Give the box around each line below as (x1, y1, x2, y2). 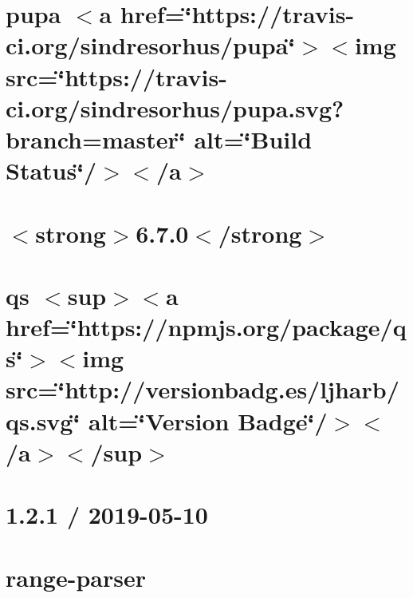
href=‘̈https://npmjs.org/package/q (6, 311, 407, 343)
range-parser (6, 560, 146, 593)
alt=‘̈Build (194, 122, 313, 155)
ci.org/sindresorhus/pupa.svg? (6, 91, 344, 124)
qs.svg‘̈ (6, 404, 81, 437)
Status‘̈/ (6, 154, 97, 187)
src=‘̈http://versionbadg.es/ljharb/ (6, 373, 399, 406)
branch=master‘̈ (6, 122, 186, 155)
